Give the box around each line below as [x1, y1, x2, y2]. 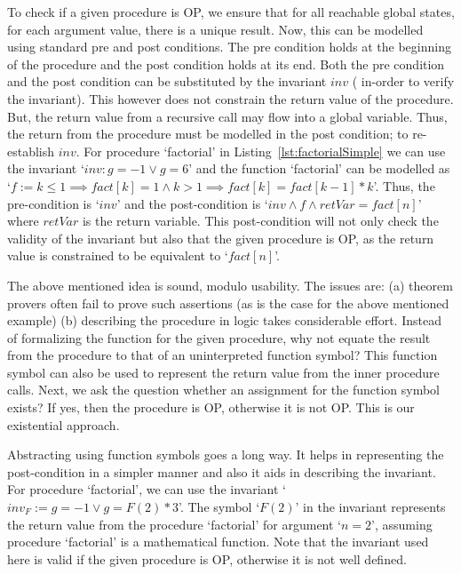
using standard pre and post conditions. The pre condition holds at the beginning [7, 37, 451, 56]
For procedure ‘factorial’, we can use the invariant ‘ [7, 480, 286, 498]
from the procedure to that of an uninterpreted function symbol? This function [7, 346, 438, 364]
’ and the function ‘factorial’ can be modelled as [188, 159, 450, 178]
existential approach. [7, 415, 120, 434]
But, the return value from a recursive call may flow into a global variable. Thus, [7, 107, 448, 125]
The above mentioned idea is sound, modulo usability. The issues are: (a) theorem [7, 275, 453, 294]
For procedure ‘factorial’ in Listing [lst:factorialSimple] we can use [83, 141, 446, 160]
